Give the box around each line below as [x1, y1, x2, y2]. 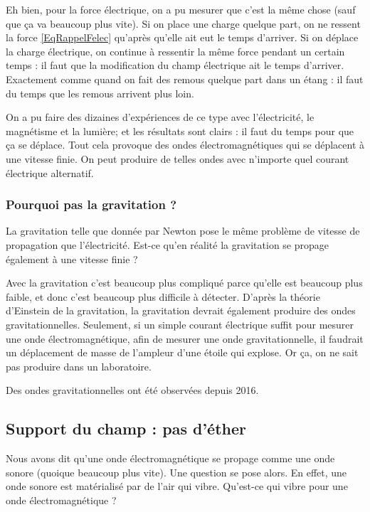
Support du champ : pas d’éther [6, 417, 246, 439]
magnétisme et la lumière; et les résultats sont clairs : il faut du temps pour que [6, 123, 354, 138]
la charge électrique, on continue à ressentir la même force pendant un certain [6, 43, 345, 58]
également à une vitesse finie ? [6, 251, 138, 266]
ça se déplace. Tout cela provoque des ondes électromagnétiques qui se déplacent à [6, 137, 364, 152]
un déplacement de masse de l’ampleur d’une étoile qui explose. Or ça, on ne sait [6, 345, 359, 360]
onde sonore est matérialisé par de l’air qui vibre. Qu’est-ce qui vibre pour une [6, 479, 348, 494]
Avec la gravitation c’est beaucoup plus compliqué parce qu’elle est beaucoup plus [6, 275, 363, 290]
